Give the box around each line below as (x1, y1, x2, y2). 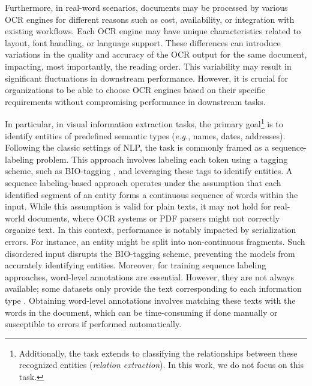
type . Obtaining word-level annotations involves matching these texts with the (5, 294, 296, 306)
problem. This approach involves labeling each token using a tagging (36, 152, 288, 165)
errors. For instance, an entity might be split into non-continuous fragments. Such (5, 235, 305, 247)
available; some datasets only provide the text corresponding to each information (5, 282, 302, 295)
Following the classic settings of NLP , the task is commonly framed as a (5, 141, 269, 154)
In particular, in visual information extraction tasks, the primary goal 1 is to (5, 116, 283, 130)
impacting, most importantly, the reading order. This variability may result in (5, 59, 292, 72)
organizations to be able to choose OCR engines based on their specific (5, 83, 265, 96)
